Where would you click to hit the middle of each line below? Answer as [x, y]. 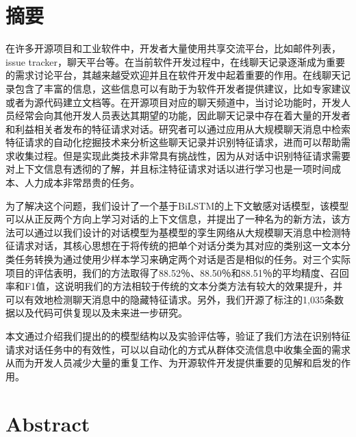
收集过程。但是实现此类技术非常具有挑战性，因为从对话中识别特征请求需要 [182, 155]
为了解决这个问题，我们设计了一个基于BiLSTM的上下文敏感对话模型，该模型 [177, 205]
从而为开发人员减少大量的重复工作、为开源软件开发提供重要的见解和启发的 [173, 363]
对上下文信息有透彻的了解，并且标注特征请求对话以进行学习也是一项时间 [168, 169]
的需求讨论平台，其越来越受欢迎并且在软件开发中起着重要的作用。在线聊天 [173, 75]
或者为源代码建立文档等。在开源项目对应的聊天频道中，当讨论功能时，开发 [173, 102]
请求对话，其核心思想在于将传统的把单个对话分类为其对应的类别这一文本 [178, 246]
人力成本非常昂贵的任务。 [82, 183]
